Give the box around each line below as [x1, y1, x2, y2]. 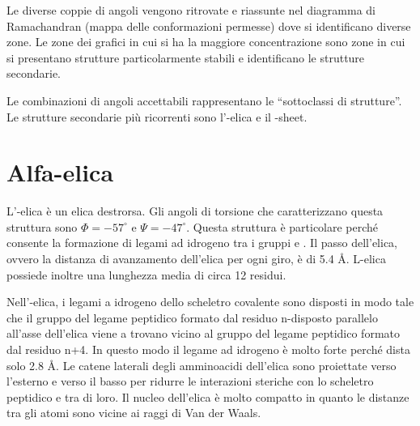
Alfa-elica [6, 155, 114, 189]
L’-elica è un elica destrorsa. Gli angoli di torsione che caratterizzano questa [6, 202, 384, 219]
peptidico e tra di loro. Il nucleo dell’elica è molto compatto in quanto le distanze [6, 388, 409, 405]
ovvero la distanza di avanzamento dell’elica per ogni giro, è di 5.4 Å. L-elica [6, 250, 386, 267]
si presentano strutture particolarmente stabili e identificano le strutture [6, 49, 365, 66]
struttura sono [6, 218, 78, 235]
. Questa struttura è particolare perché [186, 218, 379, 235]
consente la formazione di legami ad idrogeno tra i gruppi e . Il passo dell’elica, [6, 234, 397, 251]
